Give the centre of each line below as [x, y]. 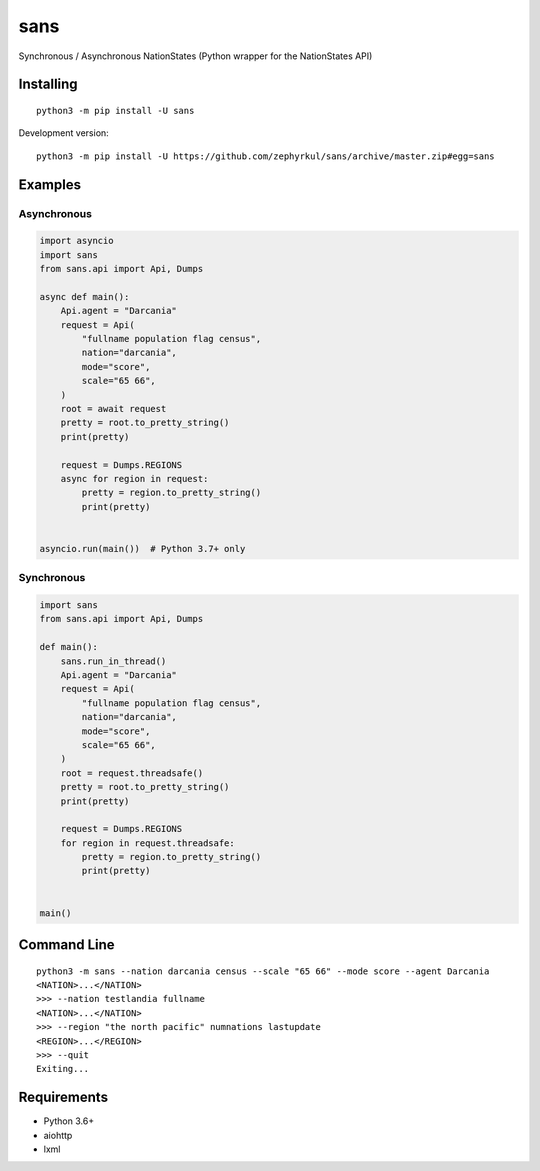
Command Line [66, 945]
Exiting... [63, 1069]
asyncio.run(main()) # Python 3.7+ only [142, 548]
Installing [48, 84]
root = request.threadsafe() [132, 773]
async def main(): [84, 296]
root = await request [113, 408]
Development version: [63, 133]
